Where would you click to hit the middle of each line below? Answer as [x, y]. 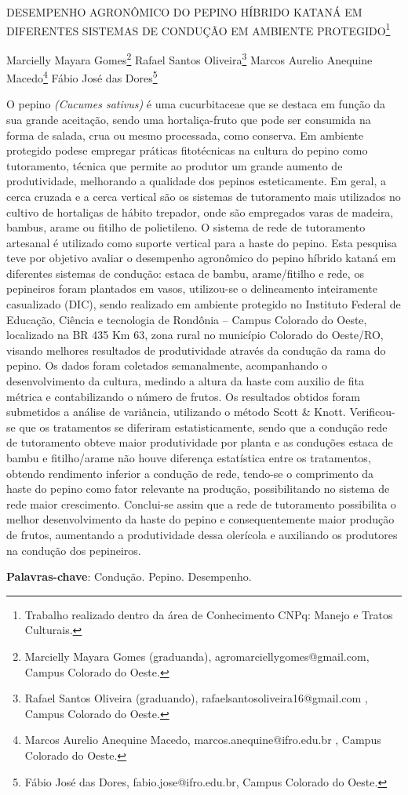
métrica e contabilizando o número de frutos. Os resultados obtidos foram [183, 396]
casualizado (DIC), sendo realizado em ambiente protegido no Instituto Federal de [204, 304]
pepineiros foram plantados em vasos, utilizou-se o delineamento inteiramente [192, 288]
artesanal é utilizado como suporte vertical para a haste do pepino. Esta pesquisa [202, 242]
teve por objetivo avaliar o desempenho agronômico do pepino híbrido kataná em [201, 258]
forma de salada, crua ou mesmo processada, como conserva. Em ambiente [185, 135]
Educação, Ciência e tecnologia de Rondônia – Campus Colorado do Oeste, [187, 319]
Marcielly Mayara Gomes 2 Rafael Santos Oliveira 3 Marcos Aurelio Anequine [189, 58]
